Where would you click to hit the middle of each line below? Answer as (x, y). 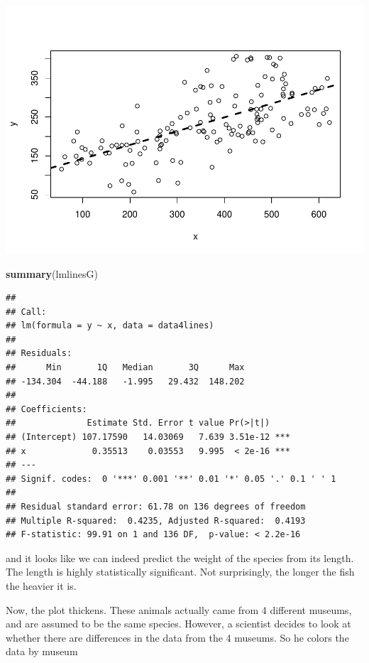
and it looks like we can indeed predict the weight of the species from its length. (180, 557)
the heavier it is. (41, 585)
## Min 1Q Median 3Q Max (125, 368)
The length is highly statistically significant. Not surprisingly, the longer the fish (180, 572)
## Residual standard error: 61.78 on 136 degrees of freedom (156, 507)
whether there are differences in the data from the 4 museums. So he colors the (177, 637)
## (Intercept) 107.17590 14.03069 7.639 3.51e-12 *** (148, 437)
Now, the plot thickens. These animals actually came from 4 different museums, (179, 609)
